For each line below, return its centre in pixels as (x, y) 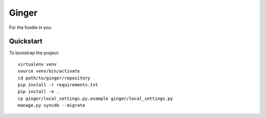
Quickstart (26, 41)
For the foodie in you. (31, 27)
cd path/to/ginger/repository (54, 78)
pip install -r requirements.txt (58, 85)
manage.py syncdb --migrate (52, 106)
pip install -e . (39, 92)
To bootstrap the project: (34, 53)
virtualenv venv (37, 64)
